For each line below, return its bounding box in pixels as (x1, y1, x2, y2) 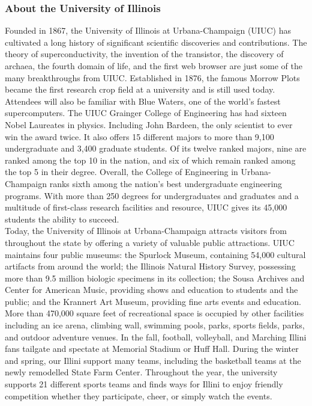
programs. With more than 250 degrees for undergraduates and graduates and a (5, 189, 299, 201)
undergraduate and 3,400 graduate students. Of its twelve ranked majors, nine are (5, 142, 307, 155)
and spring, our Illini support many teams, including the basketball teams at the (5, 354, 301, 366)
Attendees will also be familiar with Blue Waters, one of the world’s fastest (5, 94, 281, 107)
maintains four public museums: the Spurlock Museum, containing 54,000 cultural (5, 248, 306, 260)
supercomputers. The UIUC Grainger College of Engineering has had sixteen (5, 106, 287, 119)
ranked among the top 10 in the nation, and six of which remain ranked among (5, 153, 296, 166)
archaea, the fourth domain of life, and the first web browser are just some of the (5, 60, 302, 72)
